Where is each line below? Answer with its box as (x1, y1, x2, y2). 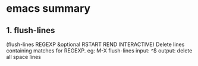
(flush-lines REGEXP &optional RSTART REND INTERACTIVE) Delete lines (6, 41, 185, 48)
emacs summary (6, 2, 91, 15)
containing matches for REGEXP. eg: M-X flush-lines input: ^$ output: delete (6, 47, 193, 54)
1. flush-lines (6, 25, 55, 35)
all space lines (6, 54, 42, 60)
